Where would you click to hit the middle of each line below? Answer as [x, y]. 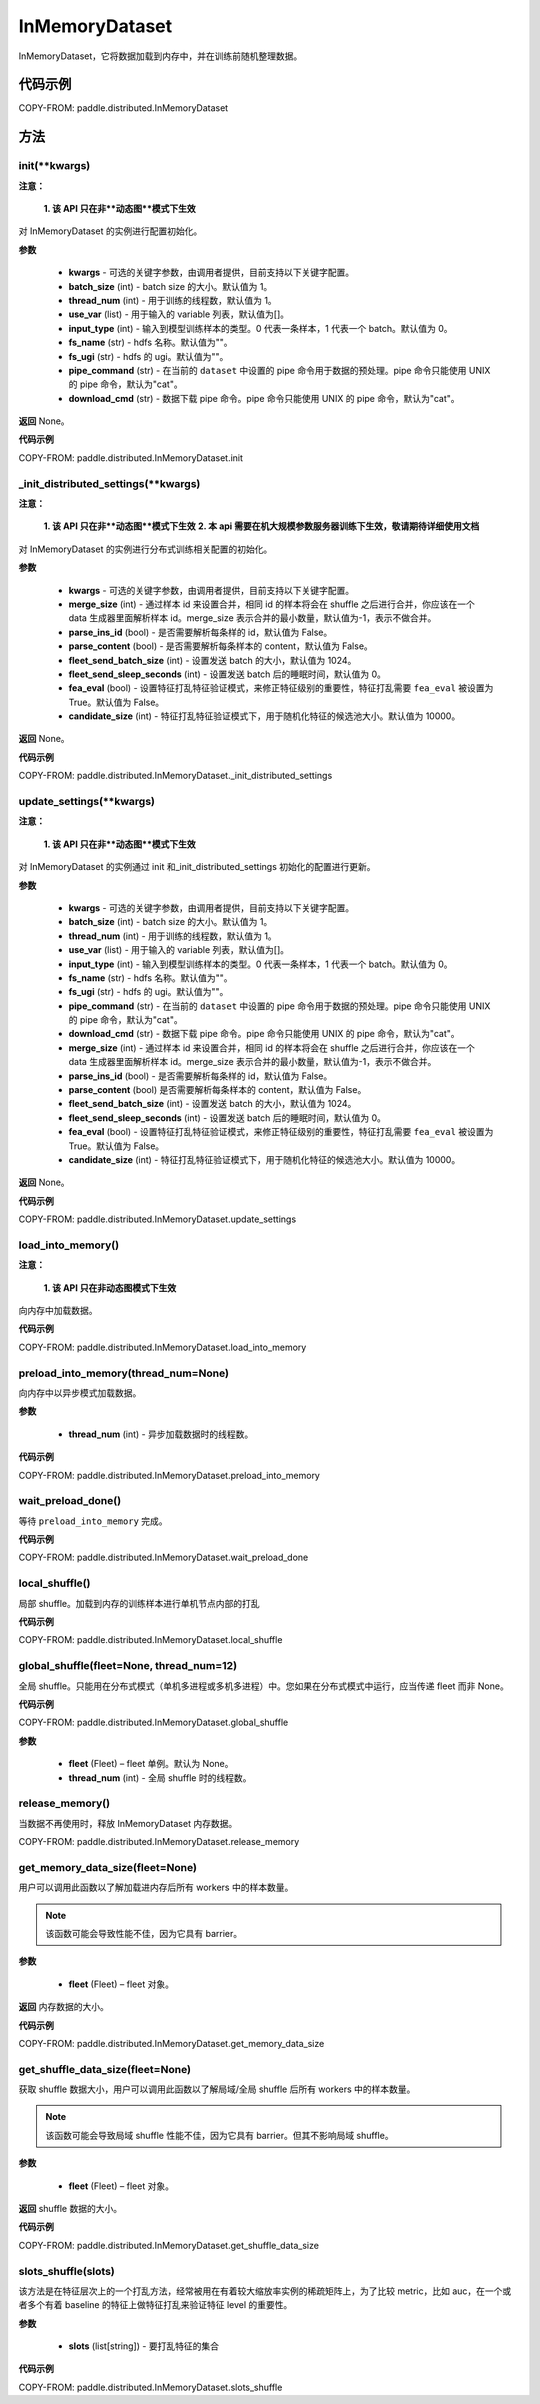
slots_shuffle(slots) [66, 2271]
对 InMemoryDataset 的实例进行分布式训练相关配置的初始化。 [145, 549]
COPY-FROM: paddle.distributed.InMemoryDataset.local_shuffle [150, 1640]
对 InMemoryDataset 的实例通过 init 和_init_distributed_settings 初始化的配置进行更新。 [197, 867]
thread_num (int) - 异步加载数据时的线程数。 [161, 1434]
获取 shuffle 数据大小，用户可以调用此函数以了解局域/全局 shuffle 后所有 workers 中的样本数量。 [217, 2089]
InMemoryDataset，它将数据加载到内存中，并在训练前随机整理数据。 [160, 56]
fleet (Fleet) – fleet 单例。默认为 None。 [151, 1764]
